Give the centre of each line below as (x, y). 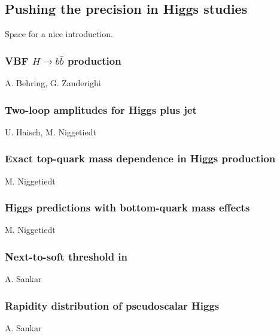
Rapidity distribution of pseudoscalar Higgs (112, 305)
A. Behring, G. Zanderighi (53, 83)
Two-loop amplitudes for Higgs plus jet (101, 109)
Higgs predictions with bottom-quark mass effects (127, 208)
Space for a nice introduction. (59, 34)
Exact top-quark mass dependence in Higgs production (140, 158)
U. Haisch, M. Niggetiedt (51, 131)
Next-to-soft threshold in (66, 256)
